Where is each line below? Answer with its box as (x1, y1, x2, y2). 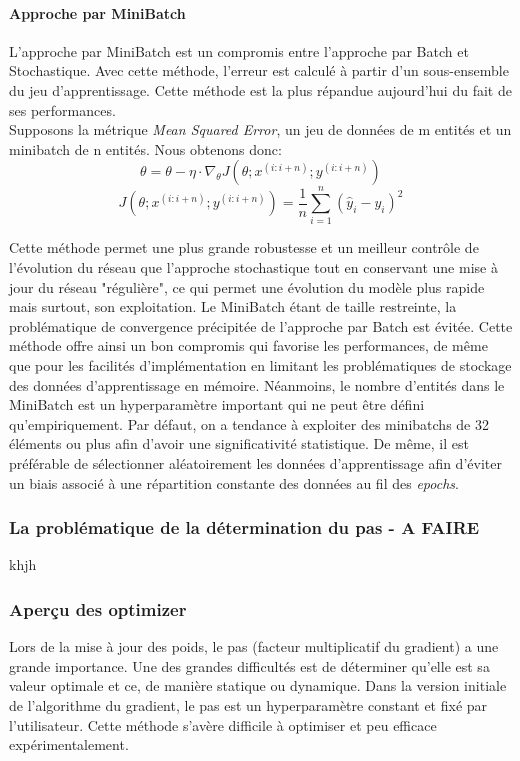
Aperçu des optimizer (9, 596, 187, 621)
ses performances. (9, 99, 116, 120)
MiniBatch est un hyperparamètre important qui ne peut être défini (9, 394, 425, 415)
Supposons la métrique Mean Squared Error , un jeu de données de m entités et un (9, 119, 512, 140)
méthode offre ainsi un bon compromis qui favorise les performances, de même (9, 335, 488, 356)
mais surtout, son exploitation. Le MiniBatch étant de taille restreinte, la (9, 296, 457, 317)
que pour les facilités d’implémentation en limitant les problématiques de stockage (9, 355, 512, 376)
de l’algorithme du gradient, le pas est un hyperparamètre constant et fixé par (9, 695, 488, 716)
